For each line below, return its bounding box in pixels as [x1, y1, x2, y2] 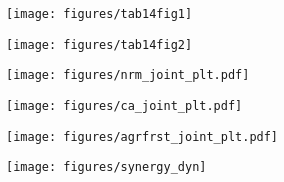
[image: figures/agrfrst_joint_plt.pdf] [6, 129, 279, 144]
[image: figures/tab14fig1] [6, 7, 193, 21]
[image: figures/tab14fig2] [6, 37, 193, 52]
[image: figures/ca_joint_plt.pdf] [6, 98, 243, 113]
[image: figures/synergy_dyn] [6, 160, 207, 175]
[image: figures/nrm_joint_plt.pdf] [6, 68, 250, 83]
